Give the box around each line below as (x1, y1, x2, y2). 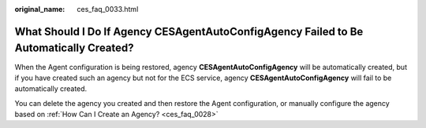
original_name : (14, 5, 65, 13)
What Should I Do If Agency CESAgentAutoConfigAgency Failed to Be (14, 24, 364, 38)
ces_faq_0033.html (77, 5, 139, 13)
